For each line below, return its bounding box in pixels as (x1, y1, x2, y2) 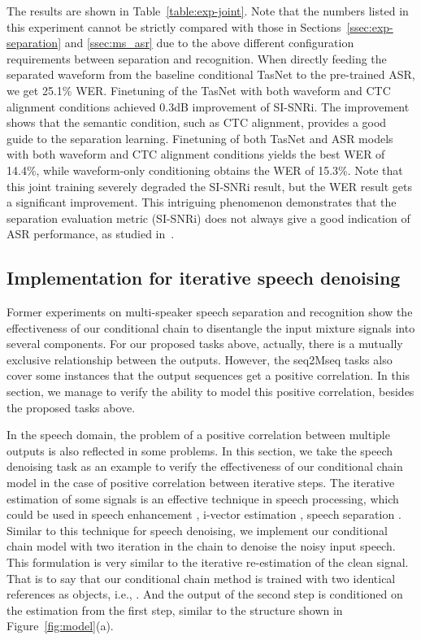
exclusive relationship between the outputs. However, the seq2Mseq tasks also (7, 350, 393, 368)
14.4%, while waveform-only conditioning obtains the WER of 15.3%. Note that (7, 161, 403, 178)
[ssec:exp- (346, 18, 393, 35)
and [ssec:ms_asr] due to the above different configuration (64, 34, 354, 51)
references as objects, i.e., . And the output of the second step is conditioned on (7, 586, 403, 603)
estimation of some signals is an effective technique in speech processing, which (7, 490, 399, 507)
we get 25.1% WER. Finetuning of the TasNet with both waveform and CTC (7, 81, 391, 98)
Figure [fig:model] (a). (7, 617, 114, 634)
